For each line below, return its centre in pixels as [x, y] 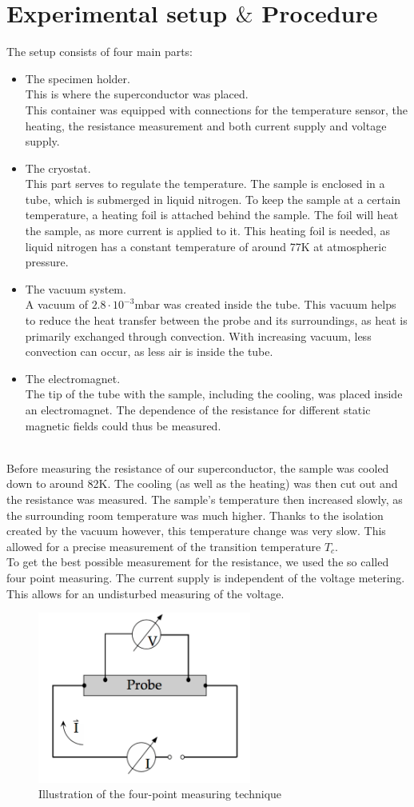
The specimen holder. [78, 78]
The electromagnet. [73, 378]
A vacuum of [56, 304]
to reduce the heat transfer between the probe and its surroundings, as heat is [216, 320]
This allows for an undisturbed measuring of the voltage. [145, 593]
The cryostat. [58, 168]
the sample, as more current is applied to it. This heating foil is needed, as [208, 231]
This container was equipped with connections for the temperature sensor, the [216, 109]
